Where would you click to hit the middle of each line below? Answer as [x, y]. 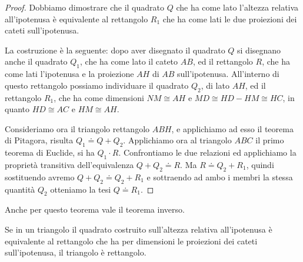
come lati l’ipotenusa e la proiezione [69, 74]
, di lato [215, 85]
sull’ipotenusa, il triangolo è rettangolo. [76, 252]
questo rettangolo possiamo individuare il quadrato [97, 85]
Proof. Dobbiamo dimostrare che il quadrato [85, 7]
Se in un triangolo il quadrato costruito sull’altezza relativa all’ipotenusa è [139, 229]
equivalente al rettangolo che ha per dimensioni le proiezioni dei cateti [131, 241]
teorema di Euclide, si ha [50, 152]
